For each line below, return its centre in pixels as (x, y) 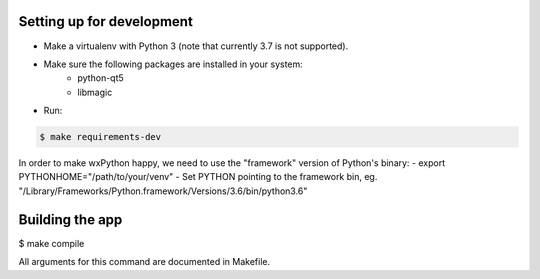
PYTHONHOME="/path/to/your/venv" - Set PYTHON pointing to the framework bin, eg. (198, 177)
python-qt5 (100, 78)
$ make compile (51, 243)
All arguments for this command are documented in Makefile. (144, 262)
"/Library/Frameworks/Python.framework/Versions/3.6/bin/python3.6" (163, 191)
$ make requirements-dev (100, 137)
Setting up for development (106, 21)
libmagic (95, 92)
